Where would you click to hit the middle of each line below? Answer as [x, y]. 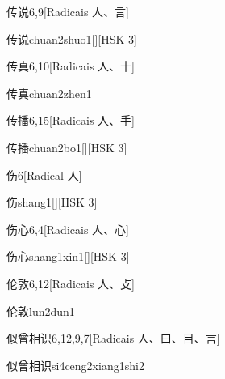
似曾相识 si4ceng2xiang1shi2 [75, 365]
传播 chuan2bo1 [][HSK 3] [67, 147]
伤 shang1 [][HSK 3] [52, 202]
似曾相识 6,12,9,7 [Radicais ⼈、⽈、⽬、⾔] [113, 338]
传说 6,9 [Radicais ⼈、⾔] [68, 11]
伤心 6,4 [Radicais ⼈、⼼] [68, 229]
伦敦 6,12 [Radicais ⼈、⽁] [71, 283]
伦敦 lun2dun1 [41, 311]
